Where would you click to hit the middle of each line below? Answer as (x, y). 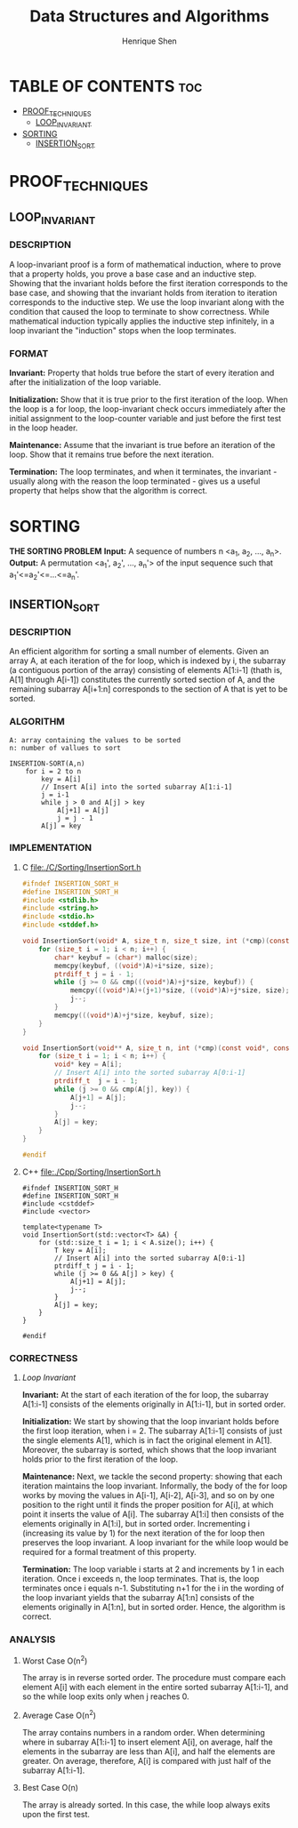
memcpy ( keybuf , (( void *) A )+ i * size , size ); (134, 966)
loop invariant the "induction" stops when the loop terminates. (123, 330)
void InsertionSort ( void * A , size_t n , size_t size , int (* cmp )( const (156, 941)
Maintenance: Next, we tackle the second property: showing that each (152, 1477)
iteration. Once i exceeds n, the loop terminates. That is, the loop (141, 1579)
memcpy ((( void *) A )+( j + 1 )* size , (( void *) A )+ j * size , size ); (180, 990)
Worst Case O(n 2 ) (55, 1660)
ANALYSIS (32, 1640)
